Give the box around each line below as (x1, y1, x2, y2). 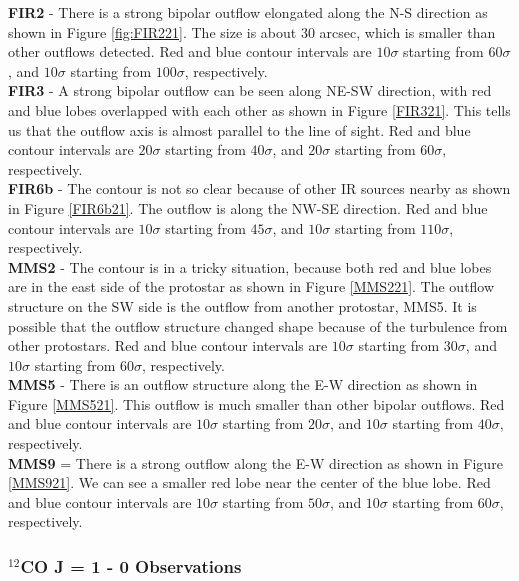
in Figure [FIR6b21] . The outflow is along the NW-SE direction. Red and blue (8, 197, 488, 218)
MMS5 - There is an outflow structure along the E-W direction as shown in (8, 374, 478, 395)
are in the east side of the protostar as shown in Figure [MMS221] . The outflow (8, 276, 495, 297)
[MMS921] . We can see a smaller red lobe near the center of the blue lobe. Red (8, 472, 491, 493)
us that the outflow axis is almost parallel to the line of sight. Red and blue (8, 119, 471, 140)
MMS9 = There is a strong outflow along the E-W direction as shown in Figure (8, 452, 503, 473)
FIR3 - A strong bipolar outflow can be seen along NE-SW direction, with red (8, 80, 492, 101)
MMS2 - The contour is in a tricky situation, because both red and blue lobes (8, 256, 492, 277)
